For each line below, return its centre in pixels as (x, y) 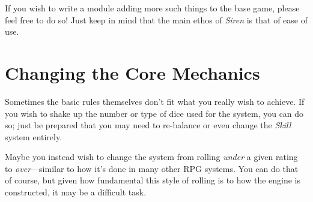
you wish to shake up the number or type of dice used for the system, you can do (154, 113)
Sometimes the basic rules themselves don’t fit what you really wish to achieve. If (155, 101)
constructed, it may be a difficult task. (76, 192)
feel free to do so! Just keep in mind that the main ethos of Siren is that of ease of (156, 19)
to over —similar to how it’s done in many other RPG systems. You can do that (152, 168)
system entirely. (34, 136)
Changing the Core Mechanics (132, 72)
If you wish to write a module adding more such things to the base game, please (152, 8)
